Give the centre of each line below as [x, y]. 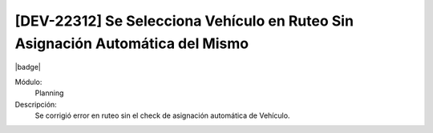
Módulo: [28, 82]
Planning [49, 93]
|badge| [28, 67]
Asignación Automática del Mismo [132, 43]
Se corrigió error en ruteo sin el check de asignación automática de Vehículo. [162, 115]
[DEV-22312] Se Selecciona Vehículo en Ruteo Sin [184, 21]
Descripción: [36, 104]
